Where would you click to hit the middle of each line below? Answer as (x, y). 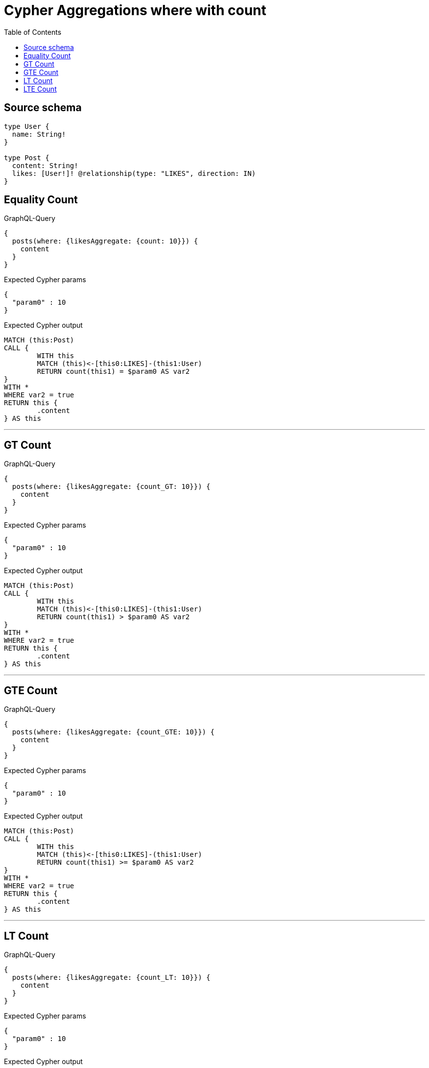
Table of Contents (33, 32)
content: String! (45, 165)
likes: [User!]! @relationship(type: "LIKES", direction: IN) (134, 173)
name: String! (39, 134)
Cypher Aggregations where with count (135, 10)
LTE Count (40, 89)
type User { (27, 126)
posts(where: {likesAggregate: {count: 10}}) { (105, 241)
